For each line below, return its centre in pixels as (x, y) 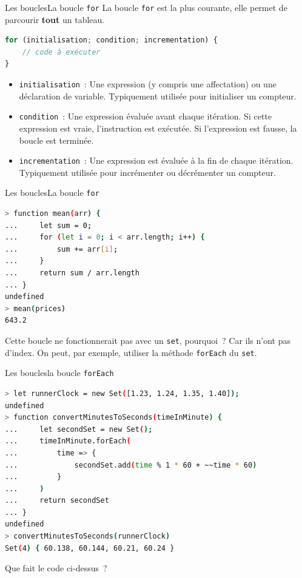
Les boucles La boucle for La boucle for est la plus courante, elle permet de (146, 7)
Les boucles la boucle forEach (59, 373)
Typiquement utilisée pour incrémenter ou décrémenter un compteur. (147, 172)
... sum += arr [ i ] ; (62, 249)
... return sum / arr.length (72, 273)
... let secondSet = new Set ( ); (79, 429)
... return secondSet (57, 501)
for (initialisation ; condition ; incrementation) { (111, 40)
